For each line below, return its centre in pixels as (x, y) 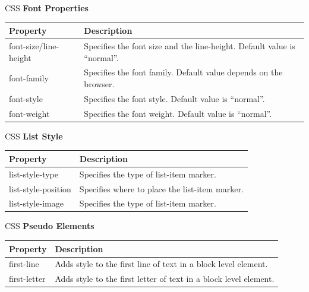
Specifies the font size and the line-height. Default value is (190, 45)
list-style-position (40, 188)
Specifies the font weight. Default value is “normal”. (178, 113)
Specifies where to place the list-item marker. (161, 188)
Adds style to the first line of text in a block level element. (161, 264)
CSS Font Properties (47, 8)
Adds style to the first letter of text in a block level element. (165, 279)
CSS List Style (34, 136)
